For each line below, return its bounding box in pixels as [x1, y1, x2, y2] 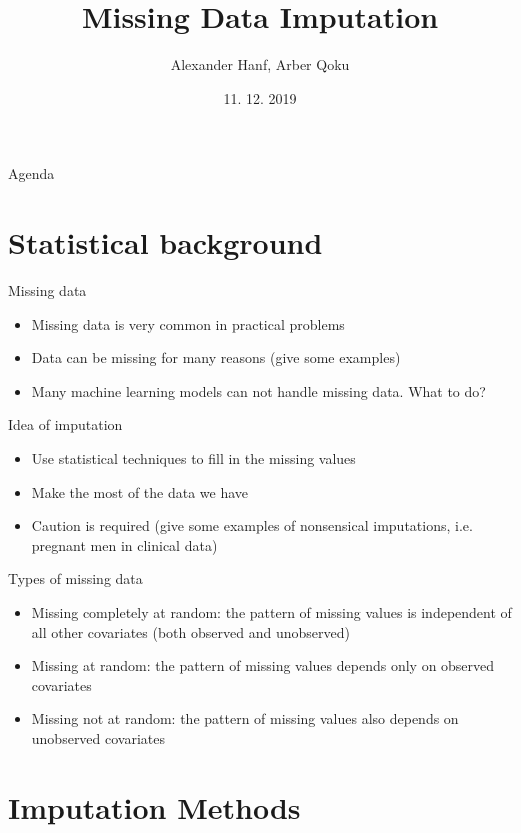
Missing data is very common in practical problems [31, 313, 345, 334]
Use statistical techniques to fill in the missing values [31, 448, 356, 468]
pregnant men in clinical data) [31, 534, 218, 555]
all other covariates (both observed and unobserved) [31, 621, 350, 642]
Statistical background [8, 222, 323, 263]
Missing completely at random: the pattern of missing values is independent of [31, 601, 512, 622]
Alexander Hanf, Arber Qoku [170, 54, 350, 75]
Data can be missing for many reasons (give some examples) [31, 347, 401, 368]
